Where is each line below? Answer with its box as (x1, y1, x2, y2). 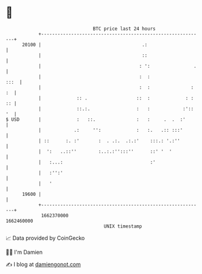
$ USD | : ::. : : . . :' (5, 116, 186, 123)
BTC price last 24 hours (92, 26, 156, 32)
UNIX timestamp (103, 223, 142, 229)
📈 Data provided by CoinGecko (5, 234, 85, 242)
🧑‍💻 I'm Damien (5, 248, 43, 256)
